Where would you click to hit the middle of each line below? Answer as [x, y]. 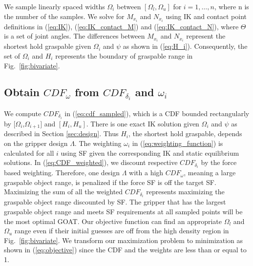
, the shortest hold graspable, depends [185, 133]
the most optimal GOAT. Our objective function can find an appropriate [113, 221]
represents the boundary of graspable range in [124, 55]
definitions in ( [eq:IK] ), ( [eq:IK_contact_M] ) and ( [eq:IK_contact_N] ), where [121, 26]
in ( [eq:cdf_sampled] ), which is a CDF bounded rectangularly [157, 113]
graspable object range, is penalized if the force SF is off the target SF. [110, 182]
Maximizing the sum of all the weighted [63, 192]
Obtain [22, 92]
